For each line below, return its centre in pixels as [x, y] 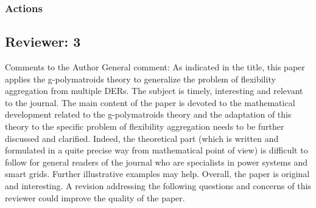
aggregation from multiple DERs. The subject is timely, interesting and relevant [154, 91]
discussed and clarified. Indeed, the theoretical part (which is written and [142, 138]
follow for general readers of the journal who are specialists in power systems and [156, 162]
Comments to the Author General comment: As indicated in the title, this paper [155, 67]
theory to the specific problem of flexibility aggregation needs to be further [145, 126]
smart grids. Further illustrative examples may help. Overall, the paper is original [157, 174]
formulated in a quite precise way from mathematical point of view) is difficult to [156, 150]
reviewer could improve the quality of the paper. [95, 197]
